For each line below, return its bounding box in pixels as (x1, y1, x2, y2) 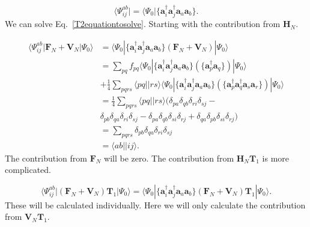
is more (262, 151, 290, 164)
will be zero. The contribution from (104, 151, 234, 164)
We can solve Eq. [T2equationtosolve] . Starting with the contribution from (5, 17, 281, 30)
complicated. (5, 163, 51, 176)
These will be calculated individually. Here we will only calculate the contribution (5, 198, 306, 211)
